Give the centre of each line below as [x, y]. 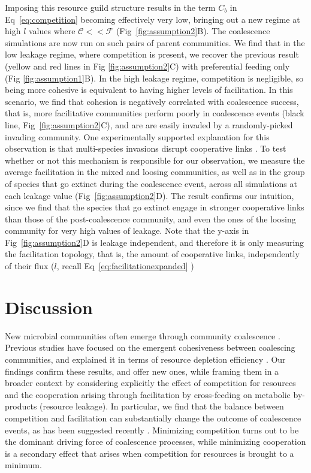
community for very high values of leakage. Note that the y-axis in [127, 231]
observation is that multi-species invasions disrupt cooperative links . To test [146, 148]
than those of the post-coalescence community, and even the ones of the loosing [150, 219]
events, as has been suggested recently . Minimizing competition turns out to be [152, 430]
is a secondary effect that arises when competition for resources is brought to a [150, 453]
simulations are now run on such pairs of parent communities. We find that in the [155, 42]
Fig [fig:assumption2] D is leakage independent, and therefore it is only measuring [155, 242]
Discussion [49, 307]
